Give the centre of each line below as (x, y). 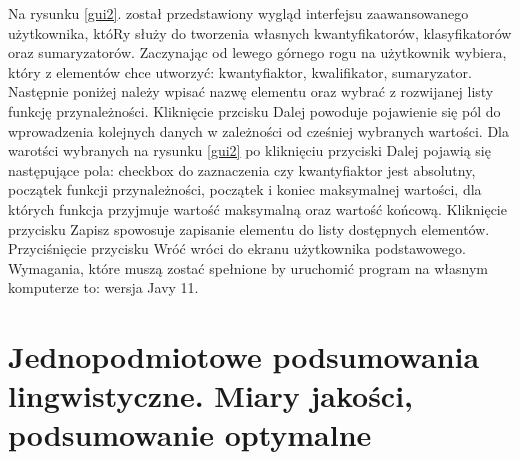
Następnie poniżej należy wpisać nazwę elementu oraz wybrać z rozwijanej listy (251, 91)
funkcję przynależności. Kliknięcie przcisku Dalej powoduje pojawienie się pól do (254, 110)
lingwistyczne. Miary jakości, (211, 395)
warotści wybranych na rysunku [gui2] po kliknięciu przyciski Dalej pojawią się (249, 150)
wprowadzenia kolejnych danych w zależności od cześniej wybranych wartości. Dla (259, 130)
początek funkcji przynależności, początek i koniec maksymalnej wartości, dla (245, 189)
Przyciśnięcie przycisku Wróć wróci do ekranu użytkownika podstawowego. (237, 248)
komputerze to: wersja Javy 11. (103, 287)
